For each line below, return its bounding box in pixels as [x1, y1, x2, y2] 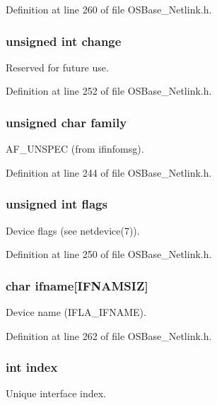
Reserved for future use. [6, 59, 109, 74]
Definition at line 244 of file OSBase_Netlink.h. [6, 165, 212, 180]
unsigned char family [6, 113, 127, 131]
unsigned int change [6, 32, 122, 49]
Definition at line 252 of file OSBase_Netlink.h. [6, 83, 212, 98]
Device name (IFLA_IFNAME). [6, 305, 146, 319]
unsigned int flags [6, 195, 107, 213]
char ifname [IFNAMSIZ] [6, 276, 148, 294]
